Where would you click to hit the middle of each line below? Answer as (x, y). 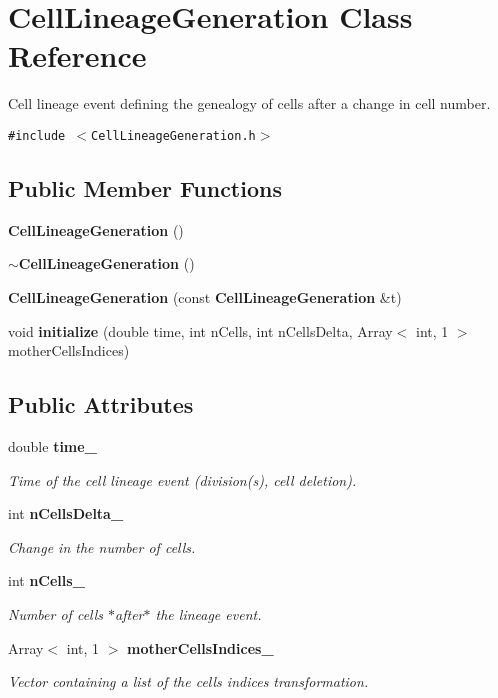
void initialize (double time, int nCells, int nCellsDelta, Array (200, 330)
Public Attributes (101, 404)
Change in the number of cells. (102, 546)
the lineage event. (208, 613)
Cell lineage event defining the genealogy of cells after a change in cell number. (249, 103)
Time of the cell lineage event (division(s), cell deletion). (182, 479)
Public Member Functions (145, 187)
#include (37, 135)
